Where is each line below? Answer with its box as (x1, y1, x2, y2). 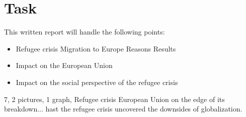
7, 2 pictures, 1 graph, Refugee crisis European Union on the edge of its (4, 93, 225, 104)
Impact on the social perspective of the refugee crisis (16, 76, 178, 87)
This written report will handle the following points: (4, 26, 165, 37)
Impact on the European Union (16, 60, 113, 70)
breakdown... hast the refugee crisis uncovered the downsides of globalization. (4, 103, 242, 114)
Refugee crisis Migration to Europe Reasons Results (16, 43, 176, 53)
